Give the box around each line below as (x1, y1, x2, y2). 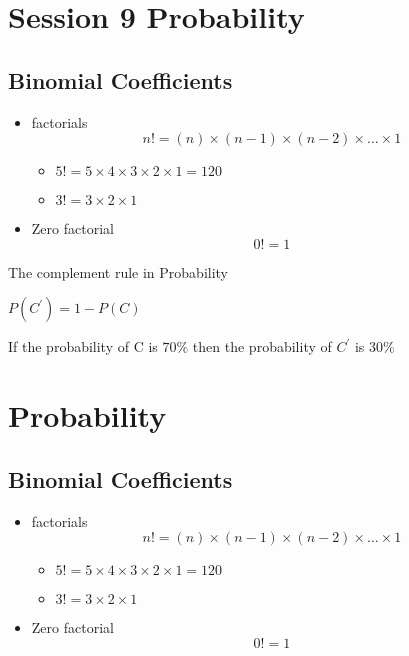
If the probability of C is (8, 336, 158, 357)
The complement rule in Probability (8, 261, 229, 282)
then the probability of (192, 336, 332, 357)
